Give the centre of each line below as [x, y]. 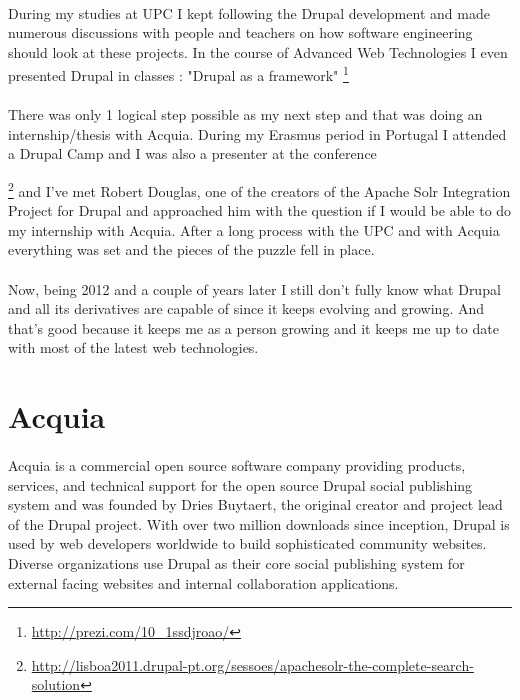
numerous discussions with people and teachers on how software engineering [240, 32]
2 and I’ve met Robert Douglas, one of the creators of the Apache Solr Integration [259, 189]
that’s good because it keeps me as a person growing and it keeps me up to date [253, 327]
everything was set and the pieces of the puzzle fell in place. [191, 249]
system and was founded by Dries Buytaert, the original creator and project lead [255, 504]
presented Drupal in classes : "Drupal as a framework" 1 [178, 74]
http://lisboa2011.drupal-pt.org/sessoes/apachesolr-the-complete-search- [252, 664]
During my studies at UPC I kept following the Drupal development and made [249, 12]
